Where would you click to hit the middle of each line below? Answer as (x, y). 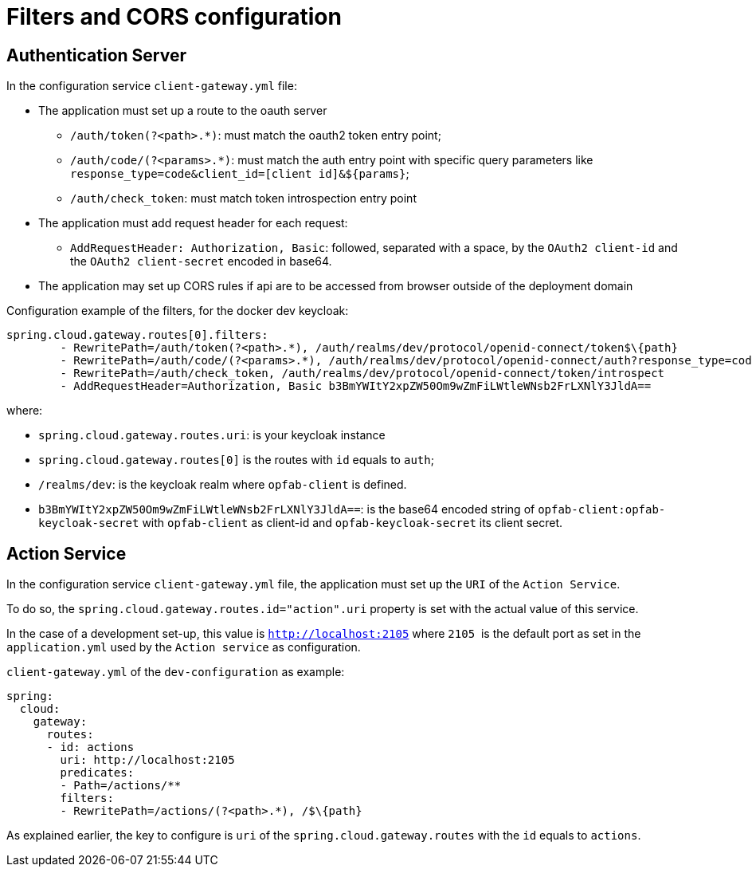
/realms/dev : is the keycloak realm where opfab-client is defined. (223, 485)
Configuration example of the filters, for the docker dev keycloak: (178, 311)
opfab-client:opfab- (602, 510)
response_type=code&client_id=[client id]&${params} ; (240, 174)
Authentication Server (97, 55)
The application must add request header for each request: (193, 223)
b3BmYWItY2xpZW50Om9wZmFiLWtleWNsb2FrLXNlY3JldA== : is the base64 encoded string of (287, 509)
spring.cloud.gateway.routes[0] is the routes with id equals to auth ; (236, 460)
